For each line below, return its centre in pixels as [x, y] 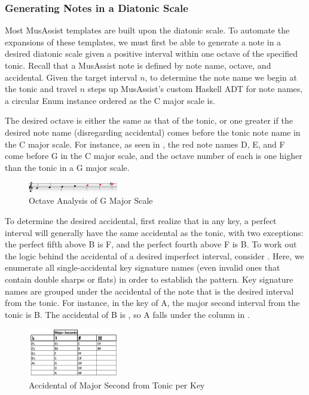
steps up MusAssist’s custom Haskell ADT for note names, [195, 89]
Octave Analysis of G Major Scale [91, 200]
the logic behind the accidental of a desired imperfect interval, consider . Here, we [154, 255]
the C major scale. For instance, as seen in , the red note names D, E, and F [145, 144]
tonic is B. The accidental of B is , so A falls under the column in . [127, 314]
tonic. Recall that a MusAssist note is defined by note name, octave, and [138, 65]
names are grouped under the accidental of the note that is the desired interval [149, 291]
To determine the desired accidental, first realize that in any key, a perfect [141, 221]
